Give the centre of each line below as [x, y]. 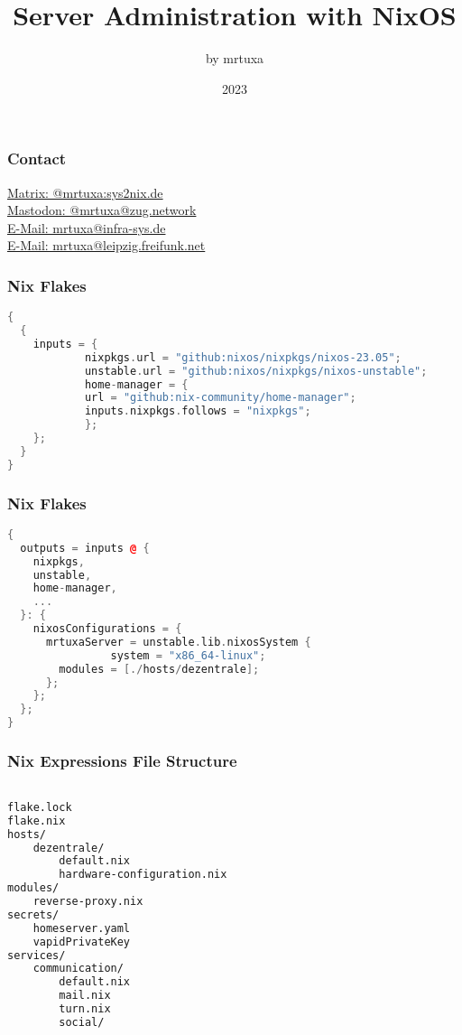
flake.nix [37, 821]
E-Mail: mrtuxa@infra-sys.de [87, 227]
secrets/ [33, 914]
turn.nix [85, 1009]
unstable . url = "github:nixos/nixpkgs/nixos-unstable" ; [256, 371]
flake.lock [40, 807]
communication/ [78, 969]
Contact [37, 159]
